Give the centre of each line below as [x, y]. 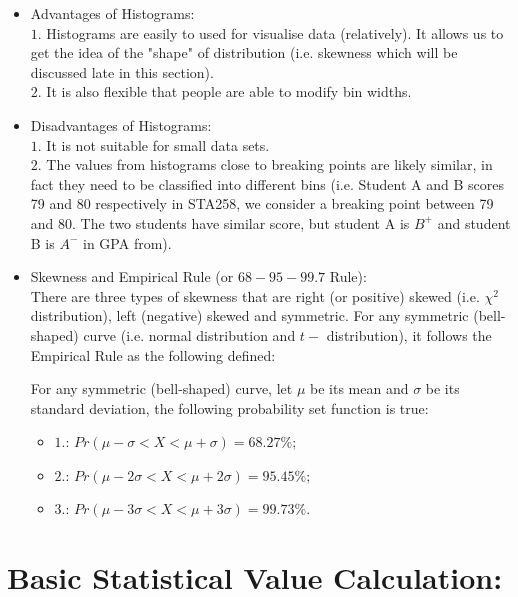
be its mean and [359, 388]
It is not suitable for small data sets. [158, 144]
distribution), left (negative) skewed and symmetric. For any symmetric [249, 315]
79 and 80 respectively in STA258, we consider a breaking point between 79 [262, 203]
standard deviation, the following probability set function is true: [229, 407]
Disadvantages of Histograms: [121, 124]
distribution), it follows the [409, 334]
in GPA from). [127, 242]
